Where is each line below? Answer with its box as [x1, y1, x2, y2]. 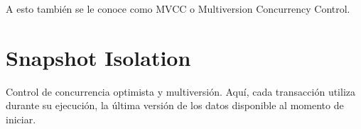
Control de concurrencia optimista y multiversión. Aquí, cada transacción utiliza [6, 84, 355, 99]
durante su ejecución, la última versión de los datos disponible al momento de [6, 98, 344, 113]
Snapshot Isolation [6, 43, 191, 72]
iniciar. [6, 111, 36, 126]
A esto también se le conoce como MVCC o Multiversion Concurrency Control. [6, 1, 350, 16]
